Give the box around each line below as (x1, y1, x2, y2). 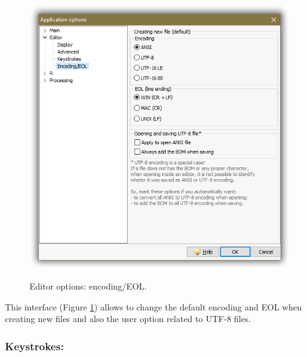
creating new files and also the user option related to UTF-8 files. (5, 312, 251, 325)
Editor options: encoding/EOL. (29, 280, 147, 293)
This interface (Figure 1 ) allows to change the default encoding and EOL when (5, 300, 302, 313)
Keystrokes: (5, 338, 64, 353)
